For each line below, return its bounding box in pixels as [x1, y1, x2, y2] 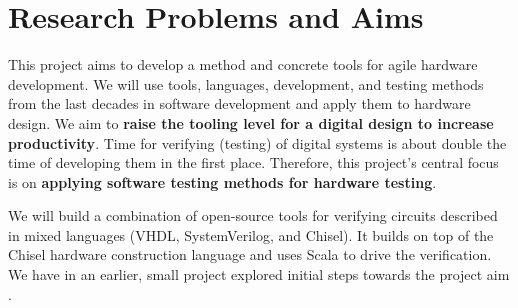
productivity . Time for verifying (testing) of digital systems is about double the [8, 132, 507, 153]
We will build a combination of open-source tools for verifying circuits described [8, 205, 498, 226]
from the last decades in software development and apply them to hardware [8, 93, 471, 114]
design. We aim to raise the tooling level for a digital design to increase [8, 112, 494, 133]
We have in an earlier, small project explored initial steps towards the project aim [8, 264, 510, 285]
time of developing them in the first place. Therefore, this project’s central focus [8, 152, 499, 173]
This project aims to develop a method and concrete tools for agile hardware [8, 54, 478, 75]
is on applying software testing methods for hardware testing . [8, 171, 437, 192]
